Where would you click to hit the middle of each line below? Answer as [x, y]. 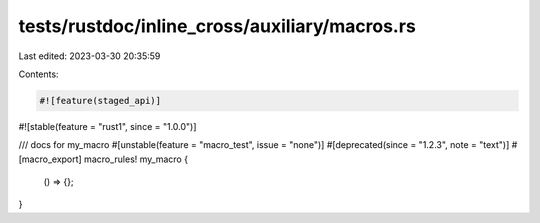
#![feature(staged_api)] [100, 100]
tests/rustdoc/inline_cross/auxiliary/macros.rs [217, 26]
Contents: [38, 74]
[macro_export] [50, 159]
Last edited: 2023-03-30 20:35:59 [89, 56]
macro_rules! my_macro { [136, 159]
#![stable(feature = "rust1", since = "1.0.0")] [107, 126]
